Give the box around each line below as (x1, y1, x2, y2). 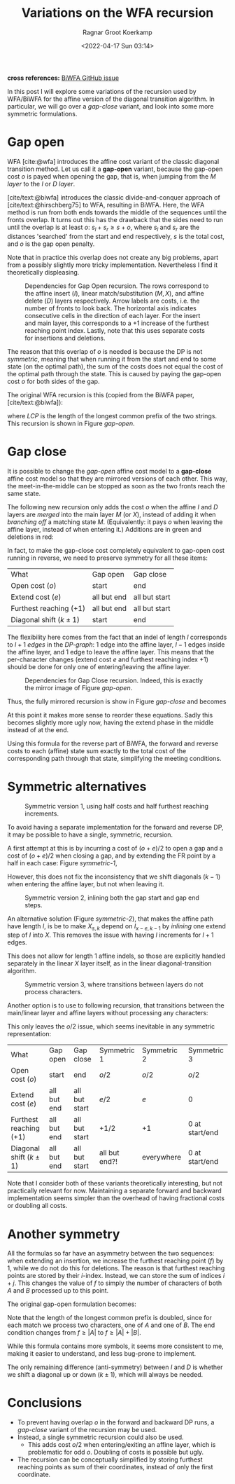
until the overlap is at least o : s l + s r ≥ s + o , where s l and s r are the (7, 223, 200, 233)
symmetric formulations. (7, 109, 78, 118)
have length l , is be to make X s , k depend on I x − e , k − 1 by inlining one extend (7, 921, 226, 932)
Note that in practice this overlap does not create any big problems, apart (7, 253, 219, 261)
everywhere (142, 1153, 182, 1162)
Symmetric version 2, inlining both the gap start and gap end (24, 893, 199, 902)
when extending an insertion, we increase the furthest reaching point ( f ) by (7, 1256, 224, 1265)
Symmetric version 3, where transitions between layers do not (24, 980, 204, 989)
